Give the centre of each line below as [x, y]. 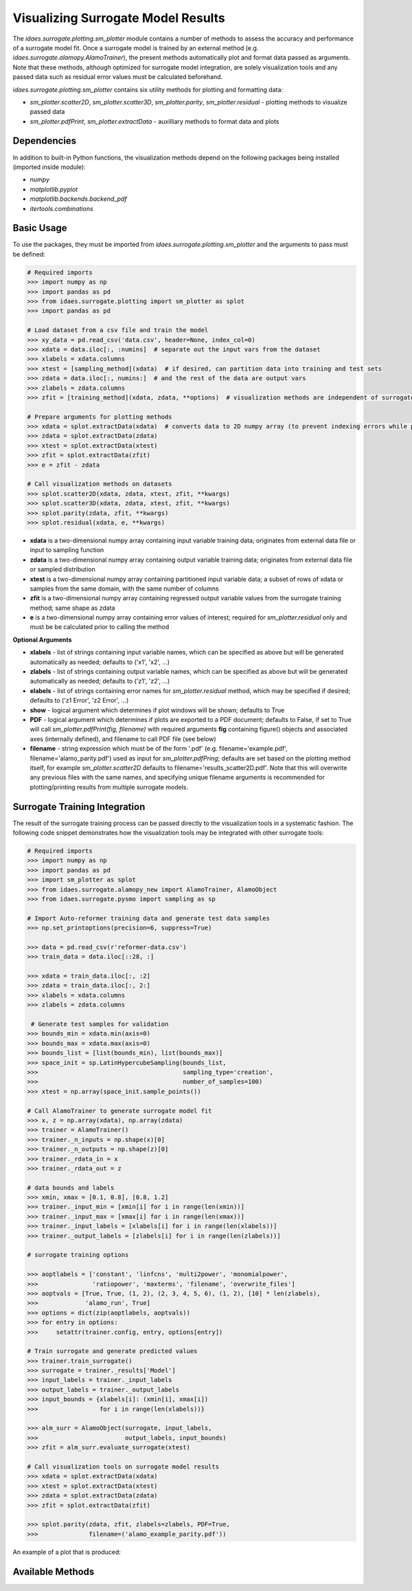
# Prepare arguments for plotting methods [100, 417]
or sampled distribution [62, 569]
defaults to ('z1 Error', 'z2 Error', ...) [79, 701]
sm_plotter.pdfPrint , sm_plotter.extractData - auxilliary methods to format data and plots [154, 121]
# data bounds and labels [71, 1187]
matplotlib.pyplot [54, 189]
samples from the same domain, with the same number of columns [124, 589]
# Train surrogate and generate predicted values [112, 1351]
